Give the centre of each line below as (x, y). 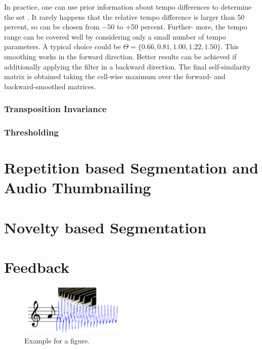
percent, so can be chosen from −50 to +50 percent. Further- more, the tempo (126, 27)
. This (230, 46)
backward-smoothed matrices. (50, 86)
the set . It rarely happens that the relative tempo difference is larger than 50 (124, 16)
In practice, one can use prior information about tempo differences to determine (128, 7)
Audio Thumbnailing (78, 187)
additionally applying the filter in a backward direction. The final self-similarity (127, 66)
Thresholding (31, 132)
